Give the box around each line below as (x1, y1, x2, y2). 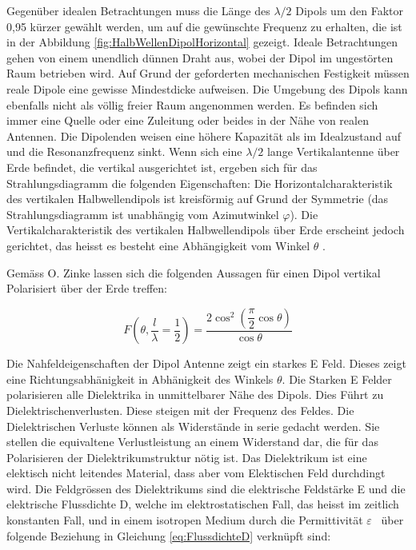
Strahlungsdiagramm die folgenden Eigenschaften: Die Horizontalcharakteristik (6, 174, 393, 191)
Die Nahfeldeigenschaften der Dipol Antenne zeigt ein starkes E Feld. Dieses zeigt (6, 355, 406, 372)
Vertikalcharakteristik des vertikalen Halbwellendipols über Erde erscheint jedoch (6, 221, 405, 238)
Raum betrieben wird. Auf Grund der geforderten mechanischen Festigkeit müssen (6, 65, 410, 82)
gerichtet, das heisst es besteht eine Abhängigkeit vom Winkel (6, 237, 310, 253)
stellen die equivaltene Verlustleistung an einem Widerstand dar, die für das (6, 433, 378, 450)
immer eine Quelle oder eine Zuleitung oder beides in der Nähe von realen (6, 112, 369, 129)
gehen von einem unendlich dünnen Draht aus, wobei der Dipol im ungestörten (6, 49, 394, 66)
